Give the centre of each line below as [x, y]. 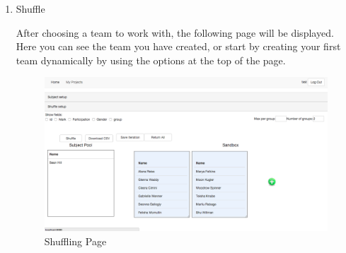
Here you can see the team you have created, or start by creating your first [178, 46]
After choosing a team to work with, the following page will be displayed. [175, 32]
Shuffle [30, 8]
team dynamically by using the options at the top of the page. [151, 60]
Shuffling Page [75, 241]
